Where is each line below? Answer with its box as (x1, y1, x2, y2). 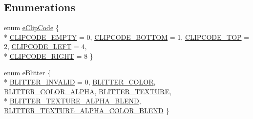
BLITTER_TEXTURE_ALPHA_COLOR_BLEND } (4, 105, 169, 115)
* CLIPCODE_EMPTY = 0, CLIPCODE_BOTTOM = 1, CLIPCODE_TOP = (4, 32, 250, 42)
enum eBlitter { (4, 67, 51, 77)
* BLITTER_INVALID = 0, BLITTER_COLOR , (4, 77, 156, 87)
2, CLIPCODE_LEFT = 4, (4, 41, 87, 51)
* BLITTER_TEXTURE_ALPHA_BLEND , (4, 96, 141, 106)
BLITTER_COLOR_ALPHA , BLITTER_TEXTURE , (4, 86, 171, 96)
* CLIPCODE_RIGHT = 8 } (4, 51, 93, 61)
